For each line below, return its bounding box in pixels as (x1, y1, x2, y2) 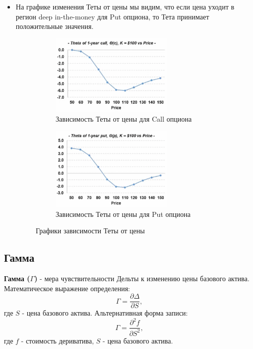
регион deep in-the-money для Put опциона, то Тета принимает (15, 11, 209, 21)
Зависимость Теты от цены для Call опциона (55, 113, 192, 124)
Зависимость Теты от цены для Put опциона (55, 208, 191, 219)
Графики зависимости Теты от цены (35, 225, 145, 236)
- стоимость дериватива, (21, 335, 94, 346)
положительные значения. (15, 21, 94, 31)
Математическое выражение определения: (4, 283, 130, 293)
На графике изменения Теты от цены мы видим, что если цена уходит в (15, 1, 235, 11)
